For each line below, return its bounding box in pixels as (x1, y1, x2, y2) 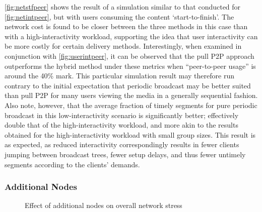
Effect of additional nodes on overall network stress (25, 200, 182, 210)
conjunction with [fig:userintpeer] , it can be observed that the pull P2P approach (5, 50, 254, 61)
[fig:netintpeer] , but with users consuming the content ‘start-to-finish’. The (5, 11, 234, 22)
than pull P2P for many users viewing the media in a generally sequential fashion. (5, 90, 258, 100)
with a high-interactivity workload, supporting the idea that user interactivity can (5, 31, 258, 41)
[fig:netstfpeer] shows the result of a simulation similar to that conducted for (5, 2, 241, 12)
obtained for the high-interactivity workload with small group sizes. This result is (5, 129, 256, 140)
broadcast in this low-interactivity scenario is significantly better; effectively (5, 110, 239, 120)
